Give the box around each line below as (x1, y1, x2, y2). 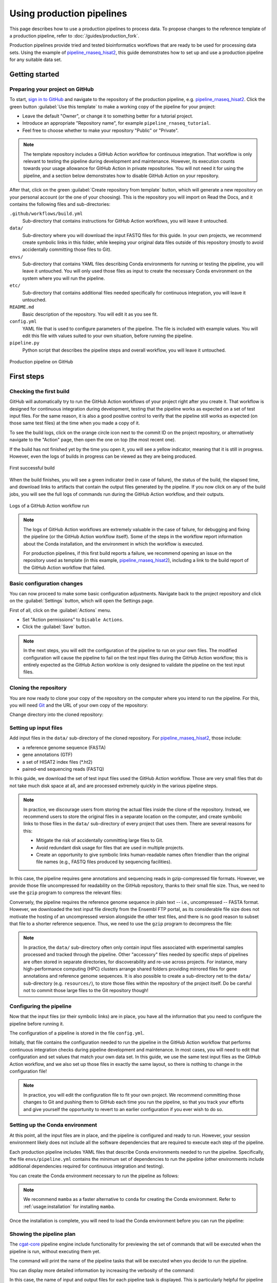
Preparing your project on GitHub (9, 85, 94, 92)
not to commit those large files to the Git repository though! (23, 987, 149, 994)
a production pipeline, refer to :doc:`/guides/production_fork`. (9, 32, 140, 38)
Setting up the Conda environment (9, 1121, 97, 1129)
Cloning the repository (9, 684, 67, 691)
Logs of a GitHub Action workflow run (9, 503, 90, 509)
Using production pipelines (9, 8, 128, 19)
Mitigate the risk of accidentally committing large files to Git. (36, 837, 164, 844)
